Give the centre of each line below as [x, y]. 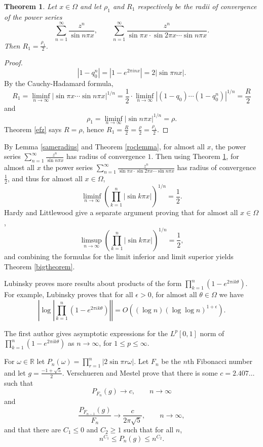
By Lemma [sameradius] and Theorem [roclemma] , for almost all [104, 146]
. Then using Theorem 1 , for [195, 156]
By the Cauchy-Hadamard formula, [59, 83]
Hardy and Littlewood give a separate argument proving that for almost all [121, 212]
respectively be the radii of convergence [197, 6]
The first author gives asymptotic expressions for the [86, 333]
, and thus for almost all [45, 178]
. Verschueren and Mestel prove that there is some [140, 372]
